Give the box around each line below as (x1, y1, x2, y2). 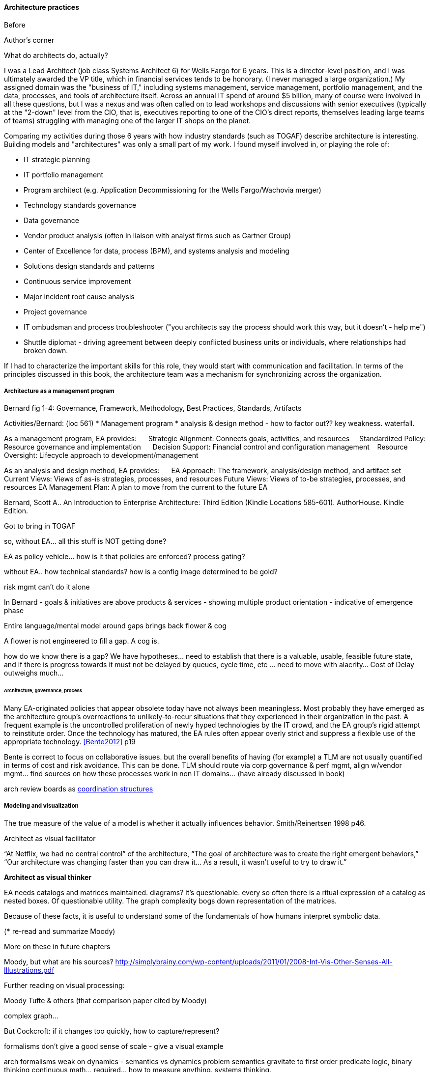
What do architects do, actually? (4, 51, 108, 59)
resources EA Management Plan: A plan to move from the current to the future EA (4, 483, 268, 492)
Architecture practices (4, 3, 80, 11)
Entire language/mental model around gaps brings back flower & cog (4, 621, 227, 630)
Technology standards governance (24, 200, 137, 209)
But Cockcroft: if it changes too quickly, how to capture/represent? (4, 1026, 220, 1035)
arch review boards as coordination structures (4, 785, 153, 793)
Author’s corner (4, 35, 55, 44)
